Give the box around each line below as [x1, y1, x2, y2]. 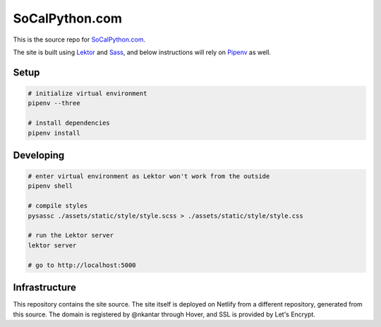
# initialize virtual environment [28, 89, 147, 97]
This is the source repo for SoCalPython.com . [13, 35, 146, 44]
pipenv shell [28, 182, 73, 190]
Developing [13, 149, 65, 161]
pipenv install [28, 129, 80, 137]
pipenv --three [28, 99, 80, 107]
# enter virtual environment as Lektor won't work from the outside [28, 173, 270, 180]
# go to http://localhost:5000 [28, 261, 137, 269]
